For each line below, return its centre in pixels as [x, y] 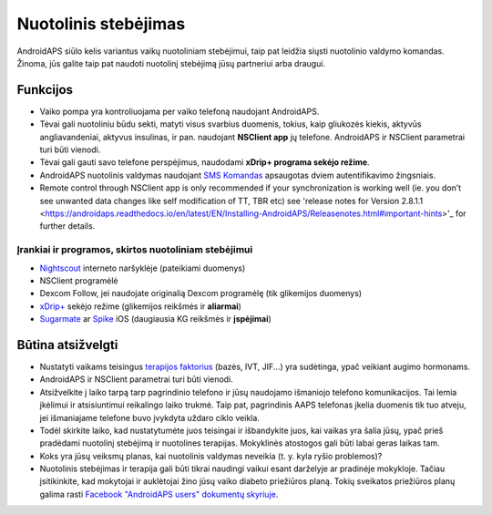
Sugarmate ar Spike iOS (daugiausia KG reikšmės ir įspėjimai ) [156, 319]
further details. [67, 226]
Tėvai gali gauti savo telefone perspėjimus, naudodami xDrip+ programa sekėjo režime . [205, 162]
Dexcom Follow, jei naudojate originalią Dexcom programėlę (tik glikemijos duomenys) [201, 294]
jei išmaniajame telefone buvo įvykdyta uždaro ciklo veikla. [149, 417]
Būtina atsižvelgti [67, 345]
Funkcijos [45, 90]
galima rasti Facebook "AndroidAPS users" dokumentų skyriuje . [159, 494]
